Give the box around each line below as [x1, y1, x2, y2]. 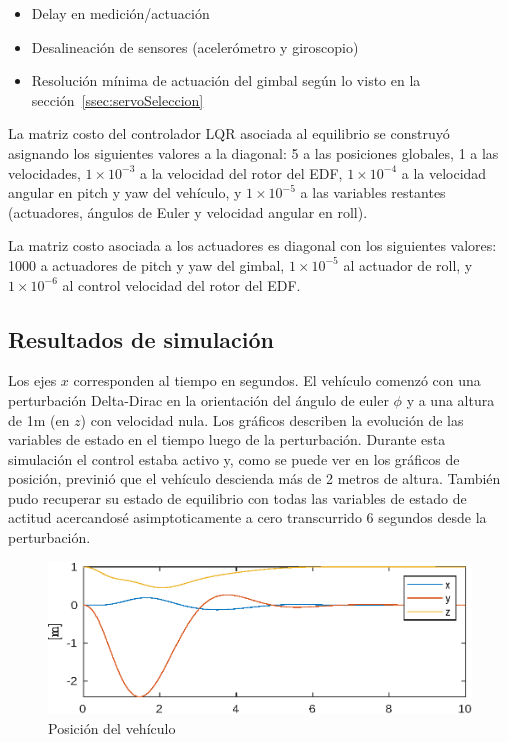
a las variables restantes [300, 182, 446, 203]
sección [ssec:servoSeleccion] [31, 89, 204, 110]
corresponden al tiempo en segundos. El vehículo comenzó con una [73, 370, 481, 391]
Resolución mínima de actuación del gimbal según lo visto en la [31, 70, 421, 91]
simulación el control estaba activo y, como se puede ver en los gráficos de [8, 448, 460, 469]
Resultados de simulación [8, 323, 275, 354]
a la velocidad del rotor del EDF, [140, 162, 343, 183]
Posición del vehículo [48, 717, 176, 738]
